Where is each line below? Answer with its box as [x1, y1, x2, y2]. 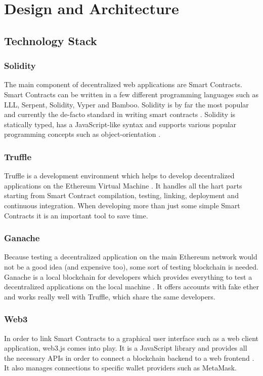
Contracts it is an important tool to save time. [4, 210, 148, 220]
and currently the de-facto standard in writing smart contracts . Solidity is [4, 109, 236, 120]
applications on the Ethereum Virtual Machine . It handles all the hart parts [4, 180, 242, 191]
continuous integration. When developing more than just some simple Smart [4, 200, 240, 210]
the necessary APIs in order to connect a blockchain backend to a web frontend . [4, 352, 254, 363]
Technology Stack [4, 32, 97, 48]
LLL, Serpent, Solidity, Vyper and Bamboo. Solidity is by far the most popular [4, 99, 249, 109]
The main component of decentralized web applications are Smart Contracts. [4, 79, 242, 90]
